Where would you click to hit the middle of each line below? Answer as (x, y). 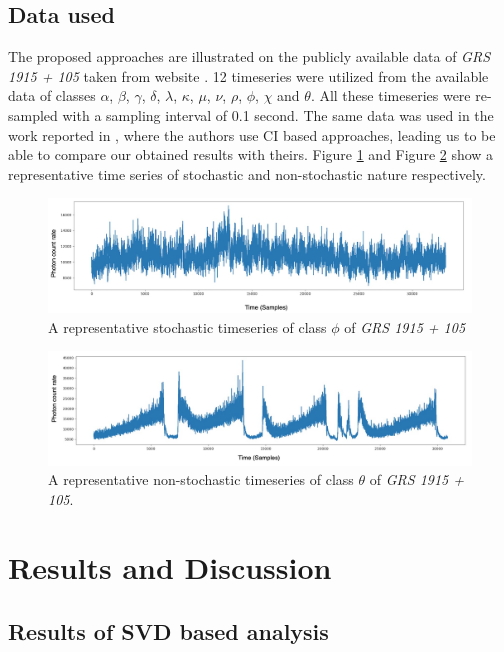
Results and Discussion (170, 567)
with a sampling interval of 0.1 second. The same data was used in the (278, 114)
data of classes (52, 95)
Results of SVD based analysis (168, 631)
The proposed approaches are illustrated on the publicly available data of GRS (249, 56)
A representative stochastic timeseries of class (187, 326)
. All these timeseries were (390, 95)
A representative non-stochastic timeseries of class (201, 479)
